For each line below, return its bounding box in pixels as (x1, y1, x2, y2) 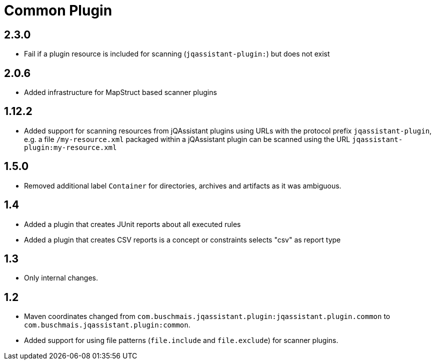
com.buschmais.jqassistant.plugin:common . (24, 320, 190, 329)
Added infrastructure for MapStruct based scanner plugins (24, 88, 217, 97)
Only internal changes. (24, 273, 98, 282)
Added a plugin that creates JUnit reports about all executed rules (24, 219, 241, 228)
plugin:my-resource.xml (24, 143, 117, 151)
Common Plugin (4, 2, 112, 19)
